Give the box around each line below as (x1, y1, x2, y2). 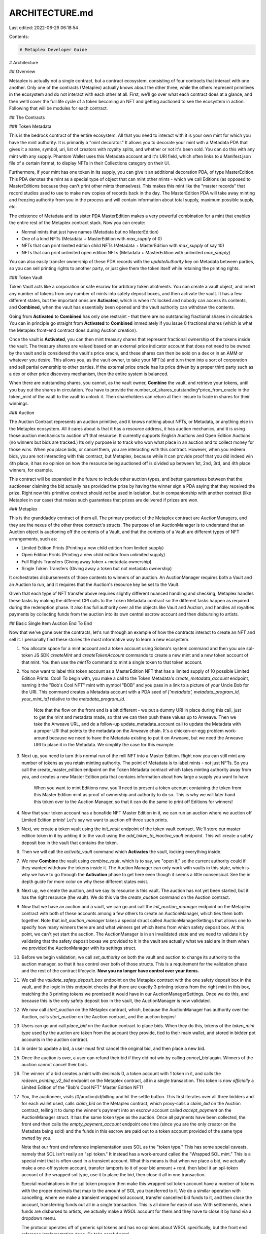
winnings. (9, 400, 29, 407)
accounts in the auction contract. (21, 1037, 89, 1042)
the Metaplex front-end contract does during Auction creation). (9, 327, 137, 333)
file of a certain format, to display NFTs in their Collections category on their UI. (9, 160, 170, 166)
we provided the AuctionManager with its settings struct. (21, 945, 136, 951)
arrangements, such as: (9, 536, 58, 541)
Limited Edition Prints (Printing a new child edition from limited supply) (21, 544, 164, 550)
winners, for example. (9, 467, 54, 473)
